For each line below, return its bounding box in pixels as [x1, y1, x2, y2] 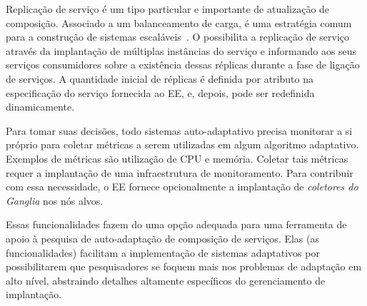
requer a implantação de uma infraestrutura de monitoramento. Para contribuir [6, 165, 353, 180]
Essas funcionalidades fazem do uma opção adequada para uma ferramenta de [6, 217, 347, 232]
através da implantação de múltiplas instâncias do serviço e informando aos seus [6, 43, 357, 58]
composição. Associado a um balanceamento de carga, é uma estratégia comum [6, 15, 352, 30]
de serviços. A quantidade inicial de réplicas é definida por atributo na [6, 71, 313, 86]
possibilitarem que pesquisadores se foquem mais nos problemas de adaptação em [6, 259, 362, 274]
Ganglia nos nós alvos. [6, 193, 104, 208]
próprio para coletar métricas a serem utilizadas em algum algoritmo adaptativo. [6, 137, 359, 152]
